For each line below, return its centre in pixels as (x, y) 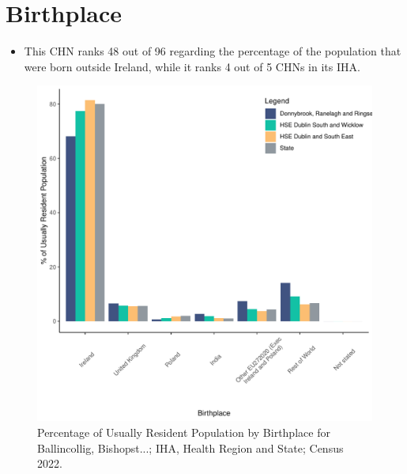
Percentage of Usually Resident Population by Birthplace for (184, 432)
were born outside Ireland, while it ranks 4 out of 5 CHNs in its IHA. (192, 66)
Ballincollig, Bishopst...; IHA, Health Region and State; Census (190, 447)
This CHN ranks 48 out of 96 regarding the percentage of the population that (213, 51)
